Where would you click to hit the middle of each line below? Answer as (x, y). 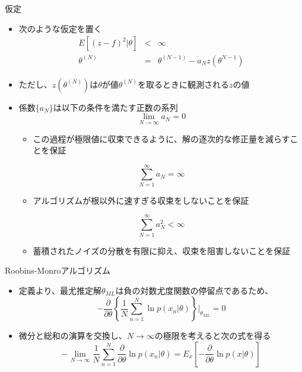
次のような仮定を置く (60, 28)
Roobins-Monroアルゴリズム (58, 270)
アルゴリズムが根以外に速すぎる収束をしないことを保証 (141, 200)
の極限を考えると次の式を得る (213, 336)
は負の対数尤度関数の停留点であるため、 (194, 290)
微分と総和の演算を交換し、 (73, 336)
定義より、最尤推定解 (60, 290)
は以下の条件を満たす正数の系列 (115, 107)
